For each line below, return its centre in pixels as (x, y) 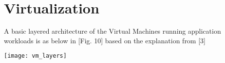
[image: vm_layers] (35, 56)
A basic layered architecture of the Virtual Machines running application (112, 31)
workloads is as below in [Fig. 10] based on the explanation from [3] (105, 40)
